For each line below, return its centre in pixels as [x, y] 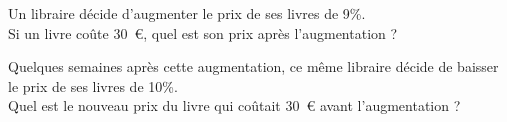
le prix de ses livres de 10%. [93, 85]
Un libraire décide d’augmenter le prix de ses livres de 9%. [187, 13]
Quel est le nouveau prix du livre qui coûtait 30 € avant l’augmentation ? [234, 105]
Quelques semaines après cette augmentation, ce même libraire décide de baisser [253, 66]
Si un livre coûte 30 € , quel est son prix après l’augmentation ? [203, 32]
